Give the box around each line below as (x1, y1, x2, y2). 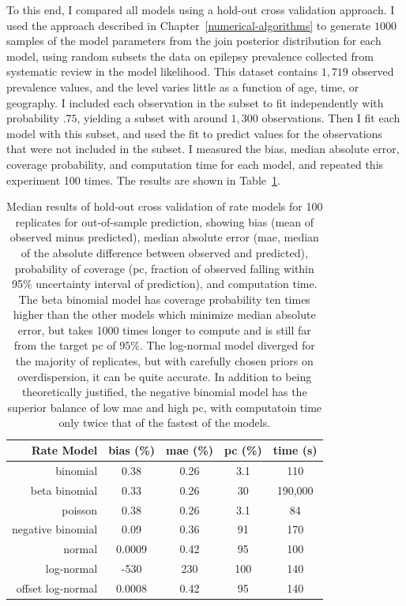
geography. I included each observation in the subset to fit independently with (6, 94, 384, 110)
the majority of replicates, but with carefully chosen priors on (15, 353, 314, 369)
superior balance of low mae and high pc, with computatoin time (7, 398, 322, 415)
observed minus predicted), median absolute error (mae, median (9, 229, 319, 245)
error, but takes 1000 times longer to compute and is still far (17, 321, 311, 338)
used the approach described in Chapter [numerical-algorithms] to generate (6, 17, 371, 33)
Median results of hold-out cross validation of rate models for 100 (6, 198, 323, 215)
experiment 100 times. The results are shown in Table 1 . (6, 171, 280, 188)
